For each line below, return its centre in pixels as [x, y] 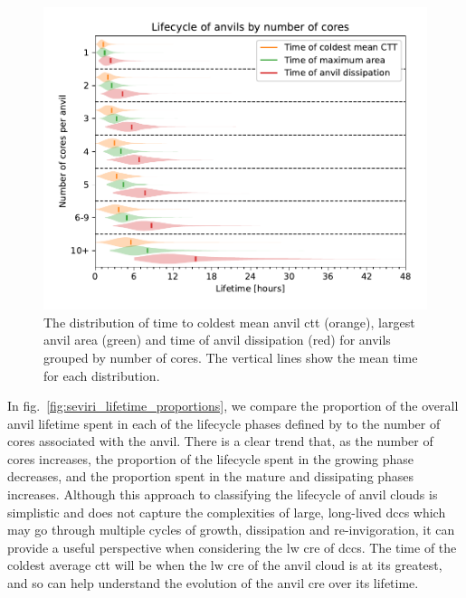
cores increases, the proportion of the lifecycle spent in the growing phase [210, 458]
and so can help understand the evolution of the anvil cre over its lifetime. [213, 583]
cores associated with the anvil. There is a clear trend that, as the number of [220, 441]
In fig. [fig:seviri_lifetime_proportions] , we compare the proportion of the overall [233, 406]
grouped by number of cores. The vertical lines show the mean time [231, 357]
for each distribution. [102, 375]
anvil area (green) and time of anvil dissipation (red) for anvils [217, 340]
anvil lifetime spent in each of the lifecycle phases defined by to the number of [224, 423]
